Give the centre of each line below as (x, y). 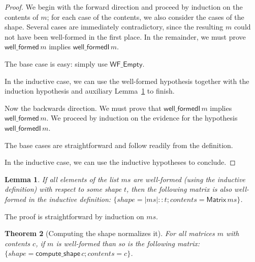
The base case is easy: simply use (56, 63)
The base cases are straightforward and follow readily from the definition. (119, 145)
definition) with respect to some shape (63, 189)
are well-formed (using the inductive (189, 179)
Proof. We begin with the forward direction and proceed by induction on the (124, 7)
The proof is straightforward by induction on (74, 216)
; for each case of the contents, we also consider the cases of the (146, 17)
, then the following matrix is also (179, 189)
